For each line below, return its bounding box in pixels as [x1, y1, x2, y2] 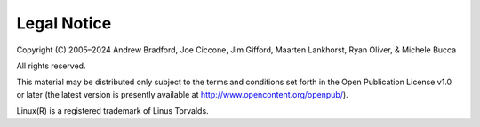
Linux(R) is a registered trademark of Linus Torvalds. [16, 106, 209, 116]
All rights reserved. [16, 60, 86, 71]
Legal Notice [16, 13, 112, 33]
